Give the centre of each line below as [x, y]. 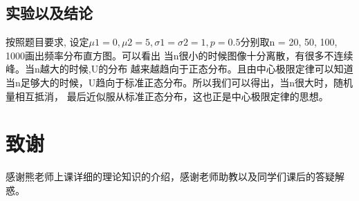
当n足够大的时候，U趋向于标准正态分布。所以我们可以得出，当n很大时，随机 [179, 82]
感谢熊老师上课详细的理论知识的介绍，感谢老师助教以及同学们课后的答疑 [170, 176]
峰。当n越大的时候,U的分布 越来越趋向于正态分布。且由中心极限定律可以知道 [179, 69]
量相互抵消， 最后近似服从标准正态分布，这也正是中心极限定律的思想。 [167, 96]
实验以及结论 [49, 13]
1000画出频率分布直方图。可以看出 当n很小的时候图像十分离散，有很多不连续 [179, 55]
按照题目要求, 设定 [47, 42]
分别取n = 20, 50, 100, [289, 42]
